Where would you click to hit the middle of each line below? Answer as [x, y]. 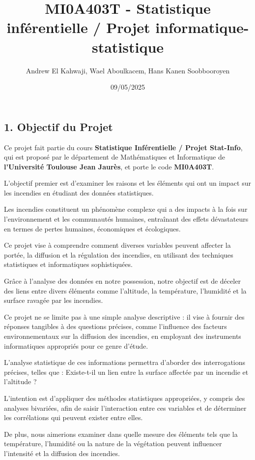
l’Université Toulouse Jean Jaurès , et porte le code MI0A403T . [109, 166]
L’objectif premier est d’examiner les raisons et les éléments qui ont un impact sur [127, 183]
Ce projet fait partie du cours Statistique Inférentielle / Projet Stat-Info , [123, 147]
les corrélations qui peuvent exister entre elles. [73, 417]
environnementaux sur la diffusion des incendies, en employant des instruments [123, 336]
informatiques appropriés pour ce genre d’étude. [76, 345]
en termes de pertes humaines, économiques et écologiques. [92, 228]
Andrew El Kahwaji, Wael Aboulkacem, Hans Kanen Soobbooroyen [128, 70]
